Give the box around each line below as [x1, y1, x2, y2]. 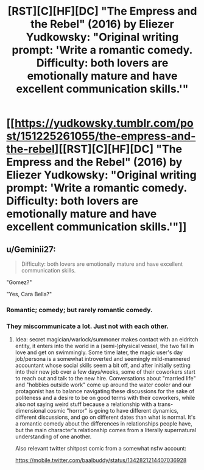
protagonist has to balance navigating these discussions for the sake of [15, 388, 195, 395]
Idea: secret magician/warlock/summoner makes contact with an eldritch [15, 336, 199, 343]
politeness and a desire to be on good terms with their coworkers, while [15, 394, 195, 402]
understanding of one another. [15, 433, 92, 440]
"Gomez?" [6, 279, 32, 286]
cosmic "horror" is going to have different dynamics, [47, 407, 178, 415]
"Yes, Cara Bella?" [6, 291, 52, 297]
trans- [157, 401, 174, 408]
